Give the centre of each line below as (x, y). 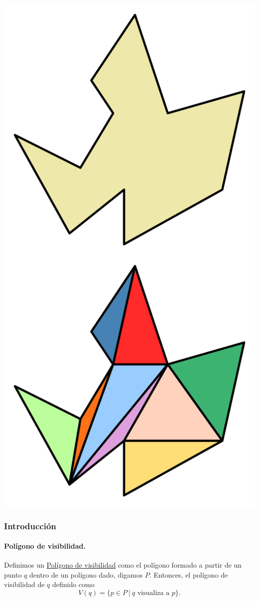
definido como (73, 584)
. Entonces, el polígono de (189, 574)
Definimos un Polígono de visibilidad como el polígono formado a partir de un (123, 565)
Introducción (30, 526)
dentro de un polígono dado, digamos (86, 574)
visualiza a (153, 593)
